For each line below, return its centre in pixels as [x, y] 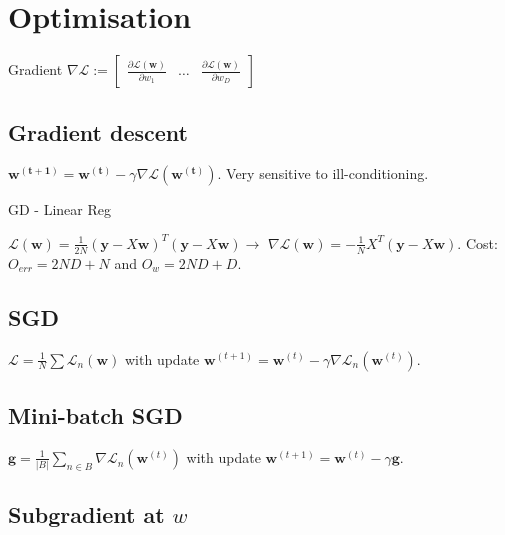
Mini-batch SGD [95, 414]
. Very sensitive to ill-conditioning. [323, 173]
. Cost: [477, 242]
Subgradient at [86, 514]
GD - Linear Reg [59, 209]
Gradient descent [98, 131]
